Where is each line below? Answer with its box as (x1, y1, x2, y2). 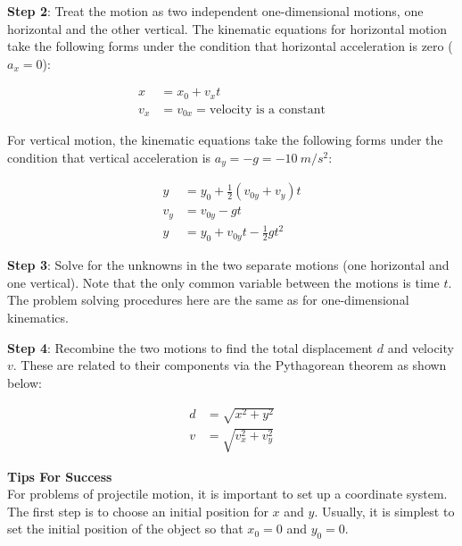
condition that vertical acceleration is (7, 147, 211, 166)
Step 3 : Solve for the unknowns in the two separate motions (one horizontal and (7, 256, 450, 274)
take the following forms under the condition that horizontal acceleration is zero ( (7, 37, 453, 55)
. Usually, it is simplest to (314, 501, 455, 520)
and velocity (387, 338, 454, 357)
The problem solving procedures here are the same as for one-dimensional (7, 290, 409, 309)
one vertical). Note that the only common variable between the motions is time (7, 273, 440, 291)
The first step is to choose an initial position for (7, 501, 268, 520)
